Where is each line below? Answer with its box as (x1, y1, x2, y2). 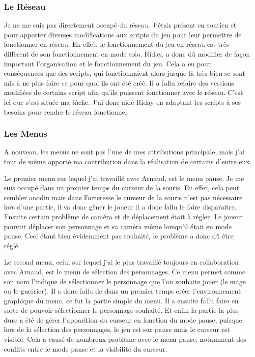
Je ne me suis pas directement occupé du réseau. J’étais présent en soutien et (4, 20, 237, 30)
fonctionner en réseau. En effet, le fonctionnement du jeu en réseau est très (4, 39, 229, 49)
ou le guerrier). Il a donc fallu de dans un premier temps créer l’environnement (4, 286, 241, 296)
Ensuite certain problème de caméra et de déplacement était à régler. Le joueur (4, 211, 243, 221)
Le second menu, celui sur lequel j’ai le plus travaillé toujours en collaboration (4, 257, 239, 267)
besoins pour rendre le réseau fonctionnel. (4, 106, 129, 117)
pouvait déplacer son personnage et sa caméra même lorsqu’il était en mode (4, 221, 232, 231)
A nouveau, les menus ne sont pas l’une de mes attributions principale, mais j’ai (4, 147, 245, 157)
